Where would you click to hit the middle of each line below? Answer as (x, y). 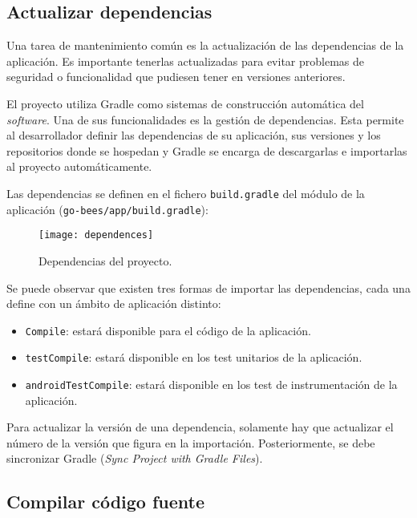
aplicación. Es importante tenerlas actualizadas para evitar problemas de (185, 61)
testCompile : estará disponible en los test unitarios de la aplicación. (194, 357)
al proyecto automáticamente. (79, 166)
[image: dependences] (96, 235)
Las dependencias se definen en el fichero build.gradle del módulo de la (186, 193)
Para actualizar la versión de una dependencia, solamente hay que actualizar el (200, 427)
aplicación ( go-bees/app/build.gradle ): (107, 209)
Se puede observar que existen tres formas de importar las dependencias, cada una (208, 287)
